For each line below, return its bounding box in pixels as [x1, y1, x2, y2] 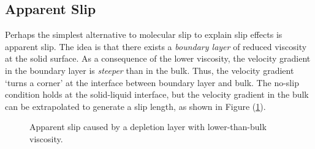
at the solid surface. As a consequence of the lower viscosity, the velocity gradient [5, 52, 311, 65]
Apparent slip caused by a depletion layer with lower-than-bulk [29, 120, 267, 133]
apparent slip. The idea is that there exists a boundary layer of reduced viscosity [5, 40, 307, 53]
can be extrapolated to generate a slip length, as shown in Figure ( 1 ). [5, 100, 266, 112]
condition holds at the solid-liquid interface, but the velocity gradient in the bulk [5, 88, 309, 101]
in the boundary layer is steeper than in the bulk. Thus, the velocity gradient [5, 64, 294, 76]
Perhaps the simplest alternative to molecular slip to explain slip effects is [5, 28, 283, 41]
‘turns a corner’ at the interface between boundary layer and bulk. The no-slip [5, 76, 299, 89]
